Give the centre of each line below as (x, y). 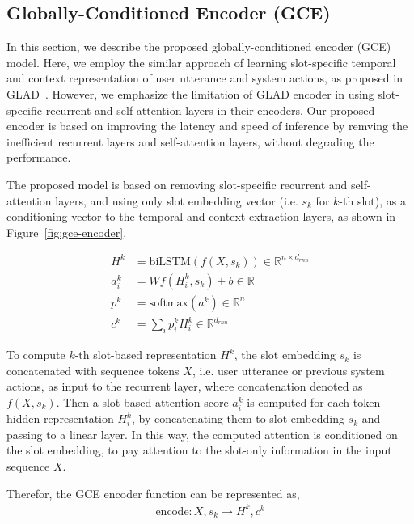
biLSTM (170, 262)
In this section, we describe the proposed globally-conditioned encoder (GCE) (199, 46)
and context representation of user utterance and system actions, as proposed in (205, 78)
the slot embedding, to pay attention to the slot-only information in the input (199, 450)
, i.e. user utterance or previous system (288, 370)
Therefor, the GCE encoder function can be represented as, (153, 493)
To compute (36, 355)
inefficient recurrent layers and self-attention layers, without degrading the (190, 141)
